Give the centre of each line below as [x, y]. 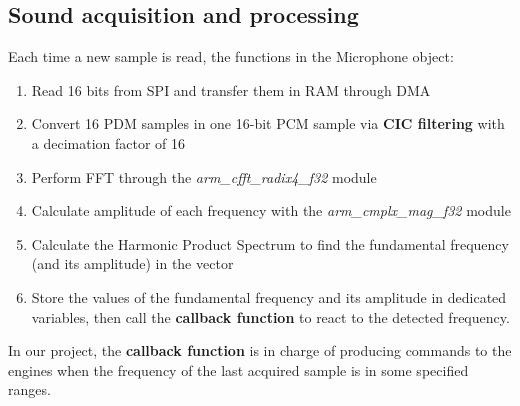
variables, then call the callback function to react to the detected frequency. [270, 316]
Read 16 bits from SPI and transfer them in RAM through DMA [231, 89]
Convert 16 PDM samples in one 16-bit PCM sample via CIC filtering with [268, 123]
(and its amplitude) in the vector [132, 263]
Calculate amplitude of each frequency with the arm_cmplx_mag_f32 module [271, 210]
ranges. [29, 389]
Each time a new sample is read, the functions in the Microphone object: [231, 56]
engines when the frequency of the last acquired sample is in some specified [238, 369]
